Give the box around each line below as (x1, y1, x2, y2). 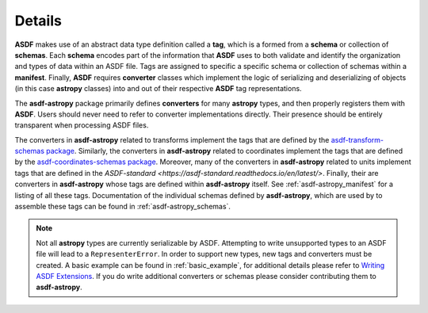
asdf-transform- (331, 135, 384, 144)
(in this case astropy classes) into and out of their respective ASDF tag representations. (14, 84, 302, 94)
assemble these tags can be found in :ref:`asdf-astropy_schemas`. (14, 202, 231, 212)
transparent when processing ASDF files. (14, 120, 149, 130)
